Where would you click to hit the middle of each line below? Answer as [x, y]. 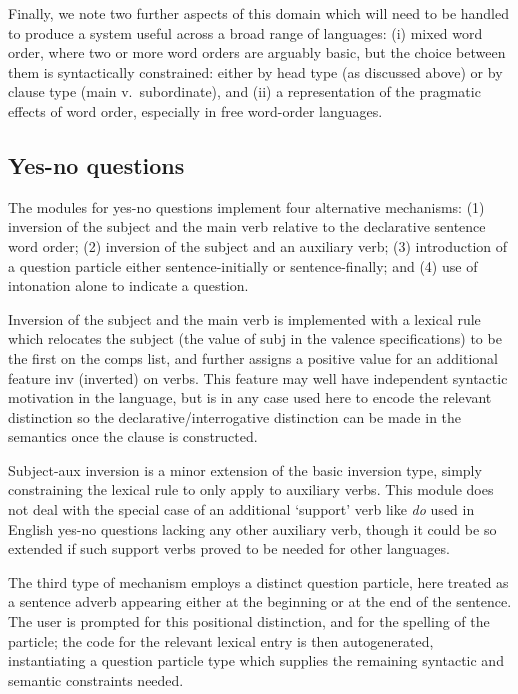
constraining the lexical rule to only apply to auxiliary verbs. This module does [251, 489]
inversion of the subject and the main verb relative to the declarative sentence [247, 226]
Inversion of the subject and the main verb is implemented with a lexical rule [244, 318]
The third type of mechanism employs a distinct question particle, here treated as [258, 581]
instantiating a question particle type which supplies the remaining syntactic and [256, 660]
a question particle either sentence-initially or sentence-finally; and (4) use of [243, 265]
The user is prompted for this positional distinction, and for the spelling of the [249, 621]
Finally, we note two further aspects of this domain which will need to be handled [259, 13]
